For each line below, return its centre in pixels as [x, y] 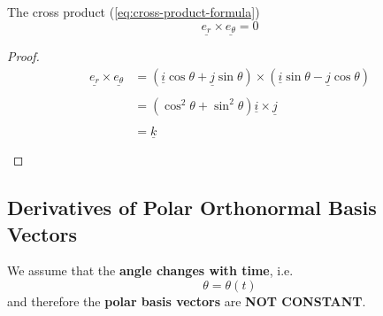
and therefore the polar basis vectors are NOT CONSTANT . [187, 301]
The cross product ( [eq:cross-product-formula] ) [134, 12]
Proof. [23, 56]
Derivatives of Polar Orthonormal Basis [192, 208]
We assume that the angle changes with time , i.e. [150, 270]
